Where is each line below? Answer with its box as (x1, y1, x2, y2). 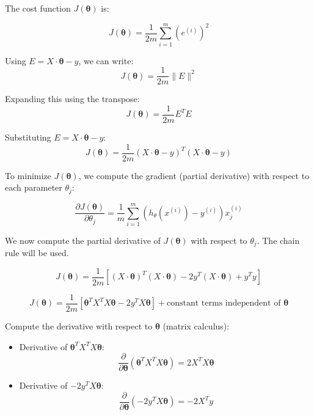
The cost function (5, 2, 71, 14)
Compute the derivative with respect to (5, 320, 153, 332)
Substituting (5, 131, 51, 144)
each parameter (5, 181, 62, 194)
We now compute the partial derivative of (5, 233, 161, 246)
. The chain (257, 233, 300, 246)
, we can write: (78, 54, 134, 67)
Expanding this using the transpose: (5, 92, 140, 105)
